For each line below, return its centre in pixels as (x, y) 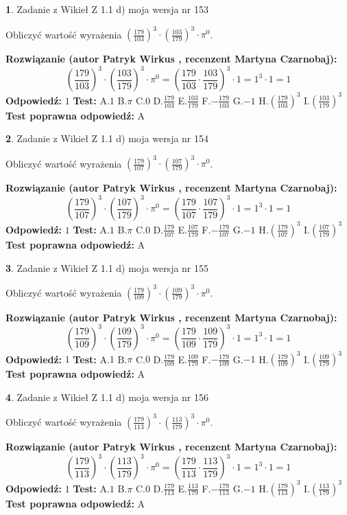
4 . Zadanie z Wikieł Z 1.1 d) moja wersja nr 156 (107, 397)
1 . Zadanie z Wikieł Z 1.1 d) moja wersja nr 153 (107, 9)
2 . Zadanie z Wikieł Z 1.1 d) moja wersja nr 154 (107, 138)
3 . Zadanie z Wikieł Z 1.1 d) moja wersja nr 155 (107, 267)
